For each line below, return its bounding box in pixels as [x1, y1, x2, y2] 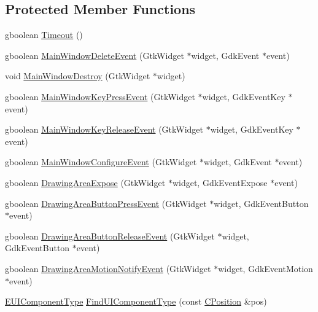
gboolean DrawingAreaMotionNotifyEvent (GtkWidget [5, 262, 211, 275]
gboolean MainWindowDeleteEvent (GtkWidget [5, 49, 184, 61]
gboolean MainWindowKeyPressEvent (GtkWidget [5, 90, 195, 103]
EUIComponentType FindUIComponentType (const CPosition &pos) [5, 295, 267, 308]
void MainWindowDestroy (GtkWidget [5, 69, 150, 82]
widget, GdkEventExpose [172, 176, 268, 189]
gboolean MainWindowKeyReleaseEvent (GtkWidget [5, 123, 204, 136]
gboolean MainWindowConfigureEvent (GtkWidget [5, 155, 197, 168]
